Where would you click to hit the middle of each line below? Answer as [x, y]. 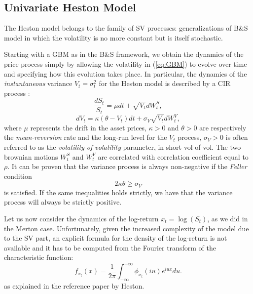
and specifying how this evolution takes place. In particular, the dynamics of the [126, 73]
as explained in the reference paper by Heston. [74, 286]
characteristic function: [39, 257]
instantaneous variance [38, 83]
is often [237, 137]
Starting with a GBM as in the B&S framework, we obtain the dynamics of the [124, 54]
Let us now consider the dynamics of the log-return [81, 218]
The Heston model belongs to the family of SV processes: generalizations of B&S [126, 28]
